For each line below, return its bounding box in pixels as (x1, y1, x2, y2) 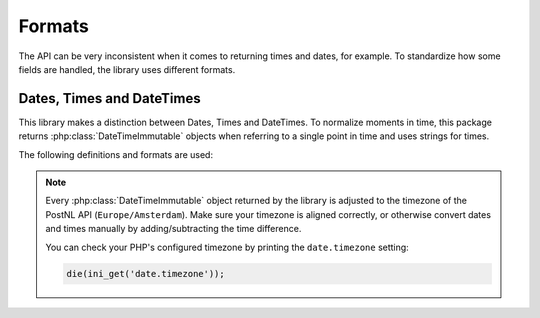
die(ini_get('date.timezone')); (66, 268, 225, 279)
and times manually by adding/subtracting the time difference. (45, 223, 302, 235)
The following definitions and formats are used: (18, 148, 214, 160)
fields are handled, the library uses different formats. (18, 63, 236, 75)
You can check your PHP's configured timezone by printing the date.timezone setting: (45, 241, 409, 253)
